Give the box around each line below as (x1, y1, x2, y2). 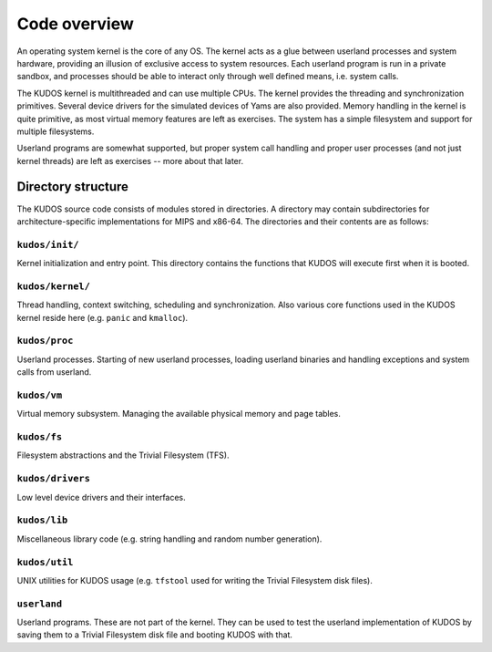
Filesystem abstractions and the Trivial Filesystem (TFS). (16, 450, 230, 461)
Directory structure (16, 179, 129, 195)
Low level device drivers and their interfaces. (16, 492, 186, 502)
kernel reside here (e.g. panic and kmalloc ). (16, 312, 189, 323)
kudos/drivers (16, 472, 91, 485)
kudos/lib (16, 514, 68, 526)
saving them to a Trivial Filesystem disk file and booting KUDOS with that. (16, 629, 293, 640)
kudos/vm (16, 388, 63, 401)
